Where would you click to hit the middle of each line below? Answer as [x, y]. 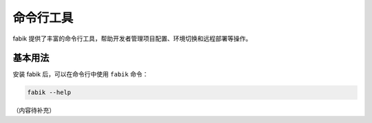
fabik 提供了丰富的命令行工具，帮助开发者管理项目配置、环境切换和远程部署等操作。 [132, 38]
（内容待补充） [34, 111]
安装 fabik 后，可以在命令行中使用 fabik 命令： [81, 74]
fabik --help [49, 92]
